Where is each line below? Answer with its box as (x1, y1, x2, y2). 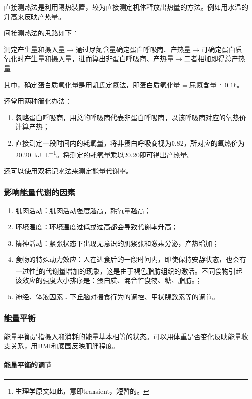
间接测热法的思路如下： (4, 28, 79, 38)
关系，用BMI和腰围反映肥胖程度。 (10, 341, 119, 351)
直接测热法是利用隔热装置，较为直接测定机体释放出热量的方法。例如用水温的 (4, 2, 248, 12)
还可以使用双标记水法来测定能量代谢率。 (4, 165, 133, 175)
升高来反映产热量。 (4, 11, 65, 21)
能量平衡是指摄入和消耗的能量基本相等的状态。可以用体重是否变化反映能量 (4, 331, 241, 341)
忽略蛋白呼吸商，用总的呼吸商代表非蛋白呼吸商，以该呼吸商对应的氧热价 (15, 112, 246, 122)
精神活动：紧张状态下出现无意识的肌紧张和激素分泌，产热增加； (15, 238, 219, 248)
